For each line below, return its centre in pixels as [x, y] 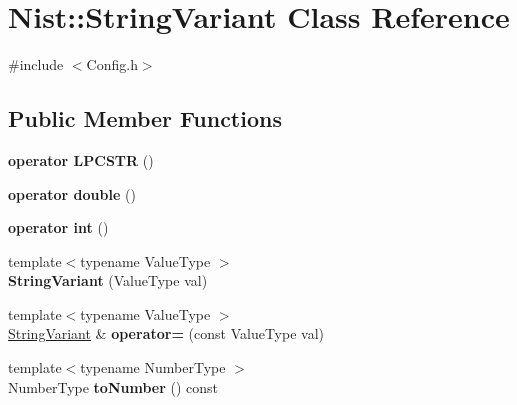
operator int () [58, 227]
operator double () [72, 193]
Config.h [112, 64]
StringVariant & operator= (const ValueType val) [166, 333]
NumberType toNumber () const [113, 386]
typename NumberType [153, 367]
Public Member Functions [145, 118]
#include [36, 64]
